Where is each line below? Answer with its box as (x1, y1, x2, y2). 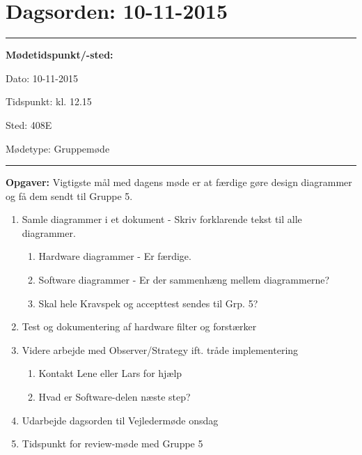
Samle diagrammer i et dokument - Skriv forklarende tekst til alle (22, 212, 302, 226)
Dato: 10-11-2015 (6, 70, 79, 85)
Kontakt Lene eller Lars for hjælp (38, 366, 182, 380)
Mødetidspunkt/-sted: (6, 47, 113, 62)
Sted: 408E (6, 117, 52, 132)
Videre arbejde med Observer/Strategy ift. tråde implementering (22, 342, 299, 357)
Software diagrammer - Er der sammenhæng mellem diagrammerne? (38, 272, 329, 287)
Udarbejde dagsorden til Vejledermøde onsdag (22, 412, 219, 427)
